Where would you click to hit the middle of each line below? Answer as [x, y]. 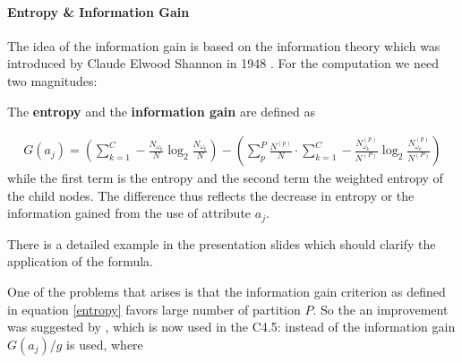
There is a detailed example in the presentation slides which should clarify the [222, 243]
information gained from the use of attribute [129, 213]
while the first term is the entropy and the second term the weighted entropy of [225, 178]
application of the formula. [81, 261]
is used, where [105, 344]
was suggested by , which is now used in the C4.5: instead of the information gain [231, 327]
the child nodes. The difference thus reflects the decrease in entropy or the [211, 195]
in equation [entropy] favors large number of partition [154, 309]
